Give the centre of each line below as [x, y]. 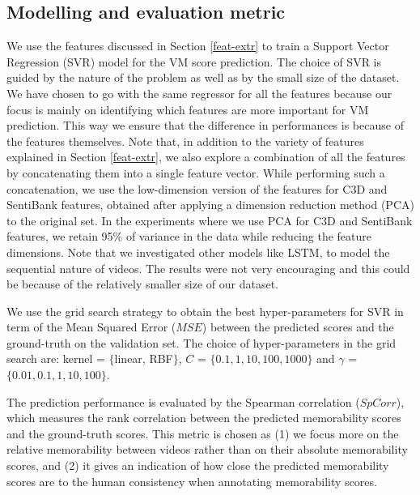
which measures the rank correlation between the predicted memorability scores [204, 418]
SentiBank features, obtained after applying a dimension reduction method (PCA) [210, 205]
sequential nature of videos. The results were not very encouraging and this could [208, 268]
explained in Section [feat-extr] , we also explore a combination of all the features [206, 157]
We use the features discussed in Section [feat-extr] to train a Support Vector [198, 46]
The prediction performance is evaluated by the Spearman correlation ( [183, 401]
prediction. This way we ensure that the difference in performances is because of [205, 125]
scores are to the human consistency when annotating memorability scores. [192, 481]
